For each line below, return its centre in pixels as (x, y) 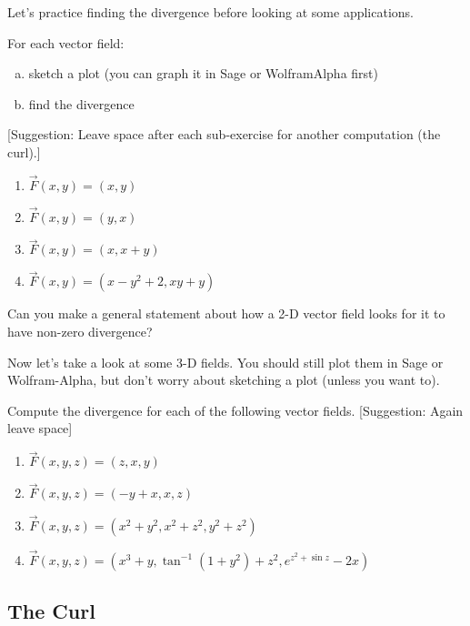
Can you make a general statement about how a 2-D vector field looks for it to (226, 313)
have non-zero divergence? (80, 332)
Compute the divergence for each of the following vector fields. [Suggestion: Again (235, 410)
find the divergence (81, 103)
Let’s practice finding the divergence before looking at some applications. (210, 12)
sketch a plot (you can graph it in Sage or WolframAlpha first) (203, 73)
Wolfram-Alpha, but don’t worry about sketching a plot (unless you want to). (224, 380)
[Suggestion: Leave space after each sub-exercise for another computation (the (224, 134)
